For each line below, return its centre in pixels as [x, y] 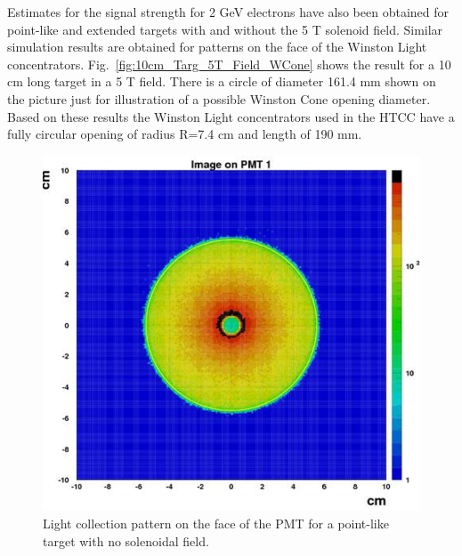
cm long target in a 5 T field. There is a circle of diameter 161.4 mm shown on [222, 81]
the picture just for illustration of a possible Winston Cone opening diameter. [219, 98]
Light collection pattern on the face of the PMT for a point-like [216, 523]
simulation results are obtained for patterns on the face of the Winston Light [217, 47]
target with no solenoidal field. [126, 540]
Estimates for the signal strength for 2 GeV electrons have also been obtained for [228, 12]
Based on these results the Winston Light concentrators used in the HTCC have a [231, 116]
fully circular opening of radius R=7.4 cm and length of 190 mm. [185, 134]
